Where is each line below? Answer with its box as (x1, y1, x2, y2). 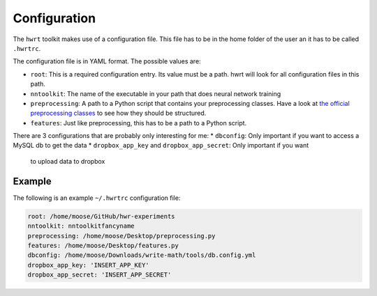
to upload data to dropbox (30, 157, 105, 165)
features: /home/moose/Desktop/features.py (27, 241, 179, 249)
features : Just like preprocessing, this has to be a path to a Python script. (30, 118, 247, 127)
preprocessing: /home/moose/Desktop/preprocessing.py (27, 232, 216, 240)
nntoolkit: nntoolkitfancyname (27, 222, 135, 230)
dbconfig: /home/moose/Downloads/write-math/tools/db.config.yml (27, 251, 256, 259)
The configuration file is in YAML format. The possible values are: (13, 57, 202, 65)
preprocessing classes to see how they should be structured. (30, 109, 207, 118)
